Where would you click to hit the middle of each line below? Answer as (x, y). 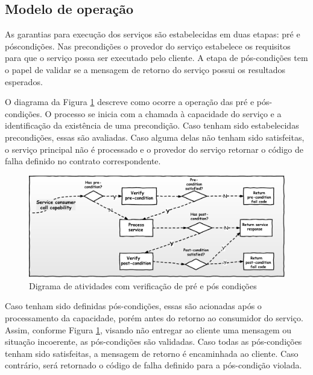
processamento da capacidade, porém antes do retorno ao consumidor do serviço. (154, 318)
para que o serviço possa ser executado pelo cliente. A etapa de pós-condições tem (156, 58)
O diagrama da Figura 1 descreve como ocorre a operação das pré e (130, 102)
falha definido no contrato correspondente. (83, 161)
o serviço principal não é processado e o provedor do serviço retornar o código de (154, 149)
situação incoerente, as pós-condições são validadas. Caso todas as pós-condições (153, 341)
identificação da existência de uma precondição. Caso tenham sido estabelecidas (152, 125)
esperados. (24, 81)
